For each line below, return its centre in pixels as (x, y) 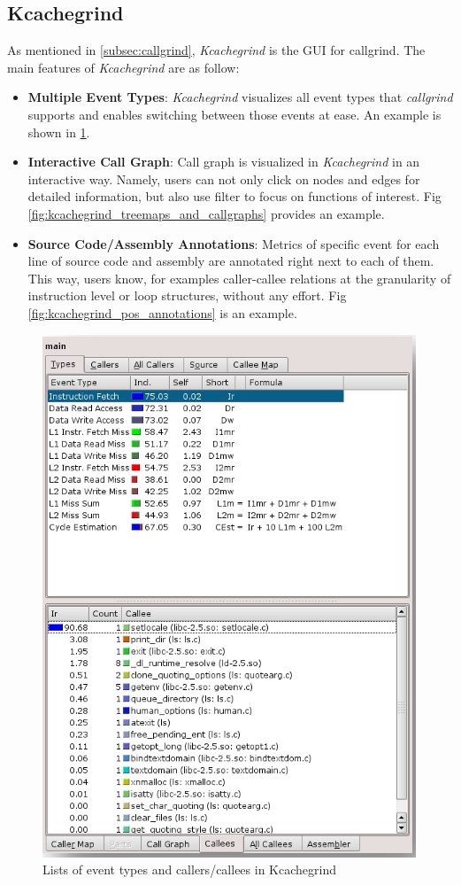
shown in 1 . (59, 132)
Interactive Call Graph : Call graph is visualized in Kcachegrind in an (224, 162)
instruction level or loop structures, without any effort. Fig (187, 295)
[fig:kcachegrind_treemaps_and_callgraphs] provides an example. (206, 213)
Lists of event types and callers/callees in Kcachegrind (189, 869)
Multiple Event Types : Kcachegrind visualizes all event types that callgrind (240, 97)
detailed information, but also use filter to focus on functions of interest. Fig (234, 196)
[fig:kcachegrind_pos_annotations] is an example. (162, 312)
